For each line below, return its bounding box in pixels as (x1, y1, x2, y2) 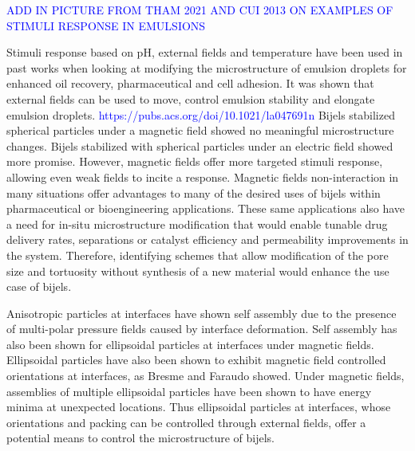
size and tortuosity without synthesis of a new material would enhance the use (6, 262, 389, 279)
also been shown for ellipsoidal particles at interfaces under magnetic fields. (6, 335, 374, 352)
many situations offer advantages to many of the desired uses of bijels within (6, 184, 381, 201)
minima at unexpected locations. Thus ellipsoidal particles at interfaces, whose (6, 398, 391, 415)
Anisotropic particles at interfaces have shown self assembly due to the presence (6, 304, 397, 321)
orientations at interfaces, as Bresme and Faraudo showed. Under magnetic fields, (6, 367, 405, 384)
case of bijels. (6, 278, 72, 295)
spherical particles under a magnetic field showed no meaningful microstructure (6, 122, 394, 139)
